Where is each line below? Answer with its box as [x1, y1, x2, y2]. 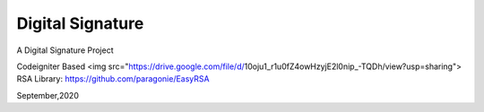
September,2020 [16, 90, 80, 100]
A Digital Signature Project [16, 45, 114, 56]
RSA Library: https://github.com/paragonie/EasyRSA [16, 73, 210, 84]
